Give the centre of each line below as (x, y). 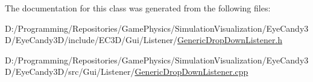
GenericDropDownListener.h (230, 40)
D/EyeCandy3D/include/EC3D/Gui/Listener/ (91, 40)
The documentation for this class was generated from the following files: (138, 8)
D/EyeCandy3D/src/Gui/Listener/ (70, 72)
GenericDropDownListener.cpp (191, 72)
